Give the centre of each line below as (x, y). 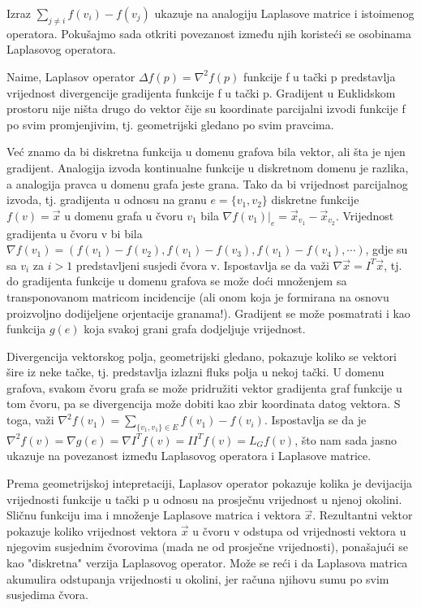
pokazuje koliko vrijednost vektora (92, 530)
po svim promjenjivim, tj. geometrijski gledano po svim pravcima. (170, 124)
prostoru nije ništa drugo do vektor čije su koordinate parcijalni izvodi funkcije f (206, 109)
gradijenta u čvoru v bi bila (75, 233)
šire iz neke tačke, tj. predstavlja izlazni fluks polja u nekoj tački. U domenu (195, 372)
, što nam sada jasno (346, 439)
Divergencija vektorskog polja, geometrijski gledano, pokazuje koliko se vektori (202, 356)
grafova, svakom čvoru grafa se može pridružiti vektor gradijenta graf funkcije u (204, 387)
